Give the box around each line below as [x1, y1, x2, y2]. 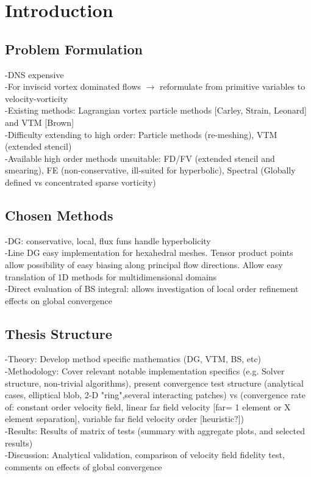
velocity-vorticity [5, 92, 68, 104]
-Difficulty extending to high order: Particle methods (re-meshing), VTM [5, 128, 277, 140]
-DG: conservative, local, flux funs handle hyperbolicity [5, 234, 211, 247]
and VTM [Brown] [5, 115, 74, 128]
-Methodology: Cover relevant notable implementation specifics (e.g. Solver [5, 365, 285, 377]
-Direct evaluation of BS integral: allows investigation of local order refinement [5, 282, 299, 295]
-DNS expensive [5, 68, 64, 81]
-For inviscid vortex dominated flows [5, 80, 141, 93]
